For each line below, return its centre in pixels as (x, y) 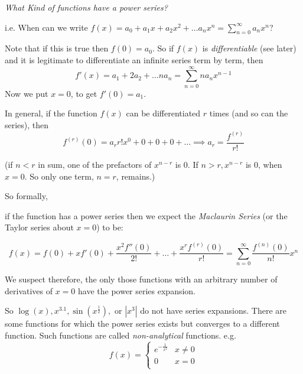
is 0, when (264, 164)
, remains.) (136, 176)
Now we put (27, 93)
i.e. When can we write (46, 27)
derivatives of (29, 290)
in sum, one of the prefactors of (95, 164)
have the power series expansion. (137, 290)
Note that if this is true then (57, 48)
